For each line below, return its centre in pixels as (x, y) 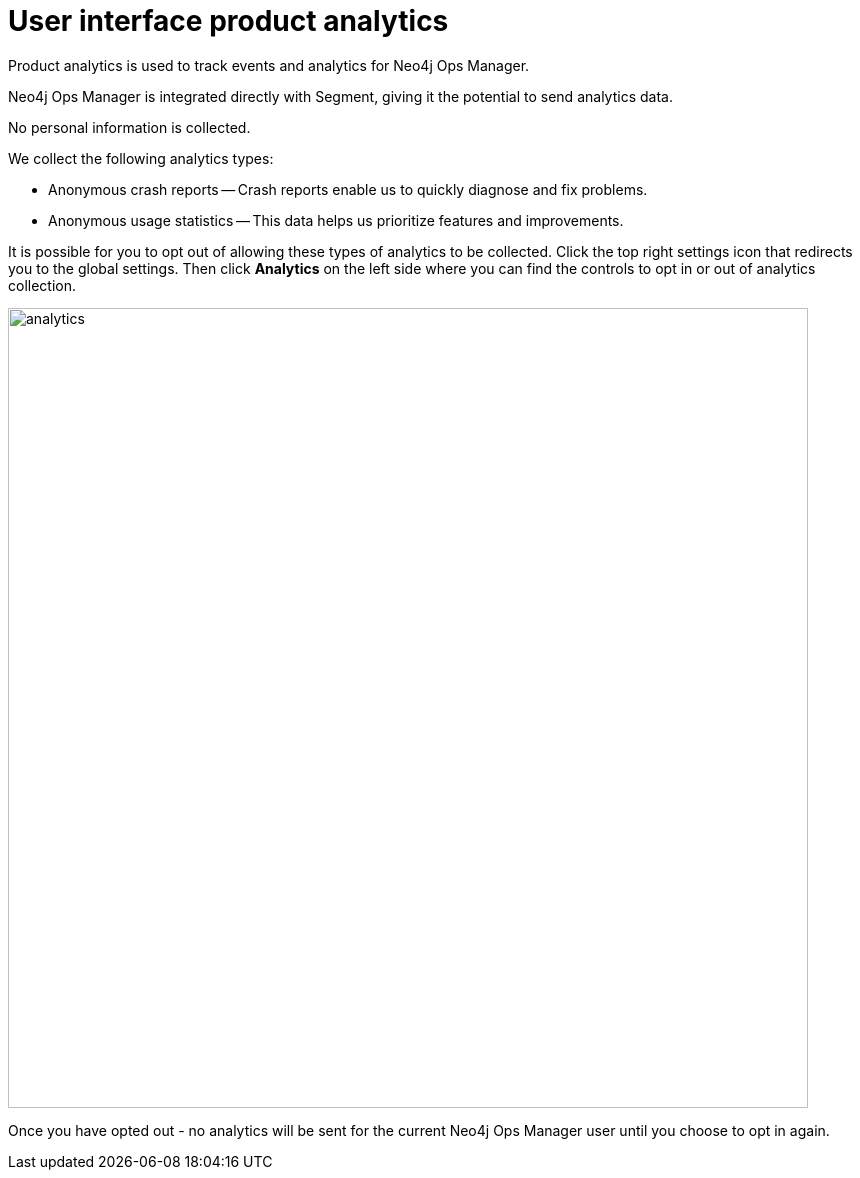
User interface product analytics (228, 21)
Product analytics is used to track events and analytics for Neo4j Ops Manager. (269, 65)
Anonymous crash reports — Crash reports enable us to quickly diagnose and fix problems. (348, 189)
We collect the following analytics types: (141, 158)
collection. (42, 285)
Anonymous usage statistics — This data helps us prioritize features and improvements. (336, 220)
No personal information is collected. (129, 127)
